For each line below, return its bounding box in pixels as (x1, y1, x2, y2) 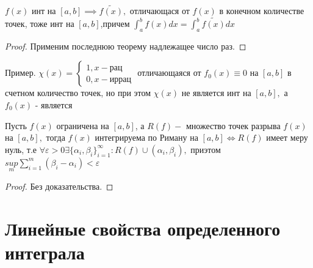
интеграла (5, 239, 85, 264)
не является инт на (181, 86, 251, 99)
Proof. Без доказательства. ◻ (5, 180, 113, 193)
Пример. (5, 66, 36, 79)
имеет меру (266, 131, 308, 144)
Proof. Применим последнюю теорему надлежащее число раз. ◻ (5, 39, 246, 52)
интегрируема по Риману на (95, 131, 198, 144)
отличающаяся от (137, 66, 201, 79)
